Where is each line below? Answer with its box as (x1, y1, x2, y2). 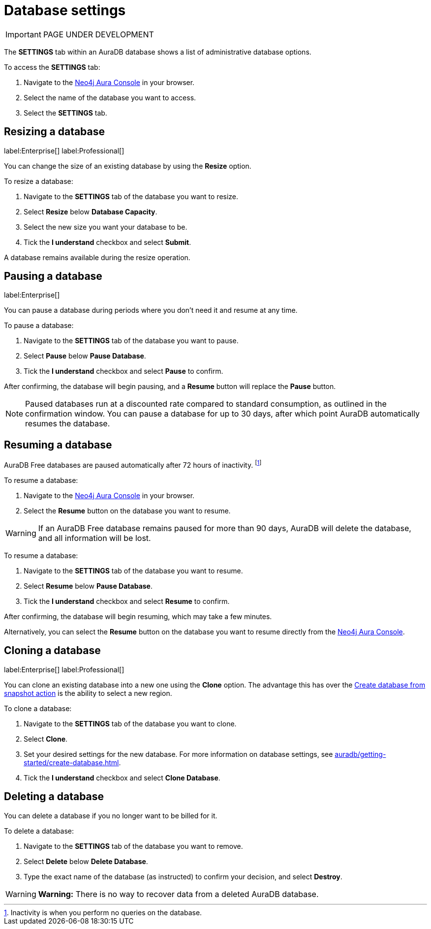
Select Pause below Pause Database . (24, 352, 146, 360)
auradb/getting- (335, 749, 386, 758)
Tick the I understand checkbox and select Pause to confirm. (24, 367, 223, 376)
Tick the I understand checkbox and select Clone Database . (24, 773, 220, 782)
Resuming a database (4, 438, 112, 451)
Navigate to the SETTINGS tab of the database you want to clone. (24, 719, 237, 728)
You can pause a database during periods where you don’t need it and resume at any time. (4, 306, 298, 315)
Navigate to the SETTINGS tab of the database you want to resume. (24, 566, 243, 575)
